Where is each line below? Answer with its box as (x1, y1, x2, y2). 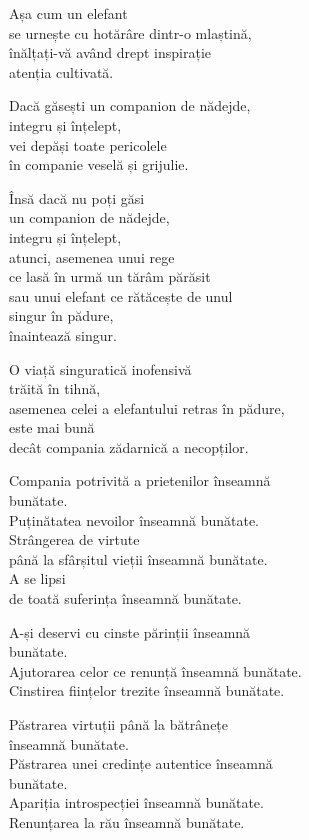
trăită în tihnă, (9, 378, 101, 399)
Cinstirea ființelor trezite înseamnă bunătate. (9, 680, 285, 701)
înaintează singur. (9, 324, 117, 345)
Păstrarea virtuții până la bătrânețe (9, 714, 229, 734)
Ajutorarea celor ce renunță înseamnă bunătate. (9, 660, 302, 681)
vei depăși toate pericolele (9, 134, 167, 155)
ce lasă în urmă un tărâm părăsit (9, 266, 211, 287)
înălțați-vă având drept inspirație (9, 42, 212, 63)
